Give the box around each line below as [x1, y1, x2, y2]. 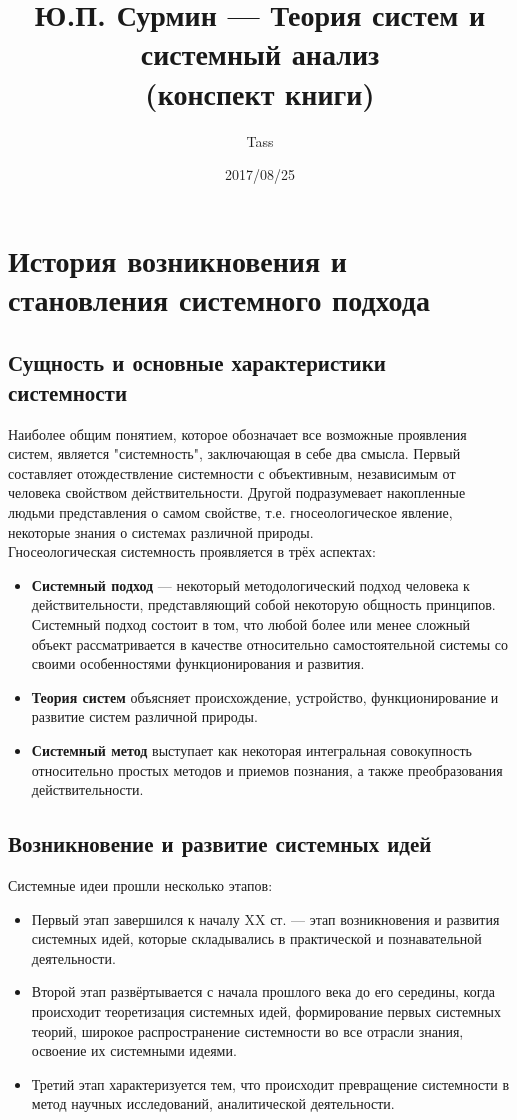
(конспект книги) [145, 72, 375, 113]
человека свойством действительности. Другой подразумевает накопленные [8, 482, 466, 503]
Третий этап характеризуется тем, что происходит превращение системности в [31, 1073, 510, 1094]
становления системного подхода [8, 278, 430, 319]
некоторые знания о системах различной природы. [8, 521, 314, 542]
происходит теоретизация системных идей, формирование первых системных [31, 1000, 501, 1021]
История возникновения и [8, 239, 348, 280]
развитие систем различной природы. [31, 706, 258, 727]
